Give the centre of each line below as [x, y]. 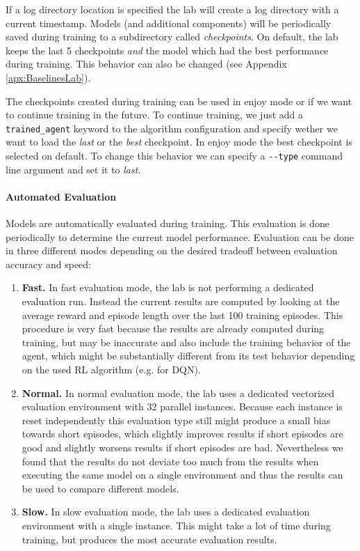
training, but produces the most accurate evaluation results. [149, 539]
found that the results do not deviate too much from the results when [170, 461]
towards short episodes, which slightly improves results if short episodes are [182, 434]
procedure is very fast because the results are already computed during [173, 328]
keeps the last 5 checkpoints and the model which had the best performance [167, 50]
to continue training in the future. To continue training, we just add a [155, 115]
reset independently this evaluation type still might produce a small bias [176, 420]
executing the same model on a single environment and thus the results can [182, 475]
